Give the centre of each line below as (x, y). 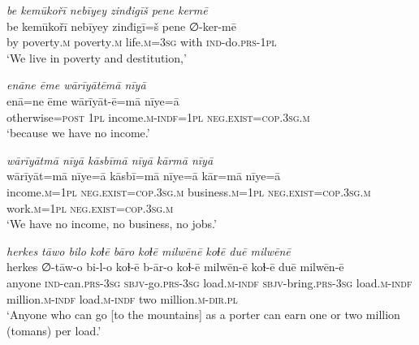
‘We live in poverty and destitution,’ (97, 57)
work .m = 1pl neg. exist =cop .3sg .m (90, 207)
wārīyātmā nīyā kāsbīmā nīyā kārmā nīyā (110, 160)
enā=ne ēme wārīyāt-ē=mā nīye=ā (93, 100)
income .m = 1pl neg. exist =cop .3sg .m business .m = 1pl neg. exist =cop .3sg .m (189, 191)
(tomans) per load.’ (54, 330)
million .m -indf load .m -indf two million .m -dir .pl (122, 298)
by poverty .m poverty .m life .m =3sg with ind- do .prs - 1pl (142, 42)
